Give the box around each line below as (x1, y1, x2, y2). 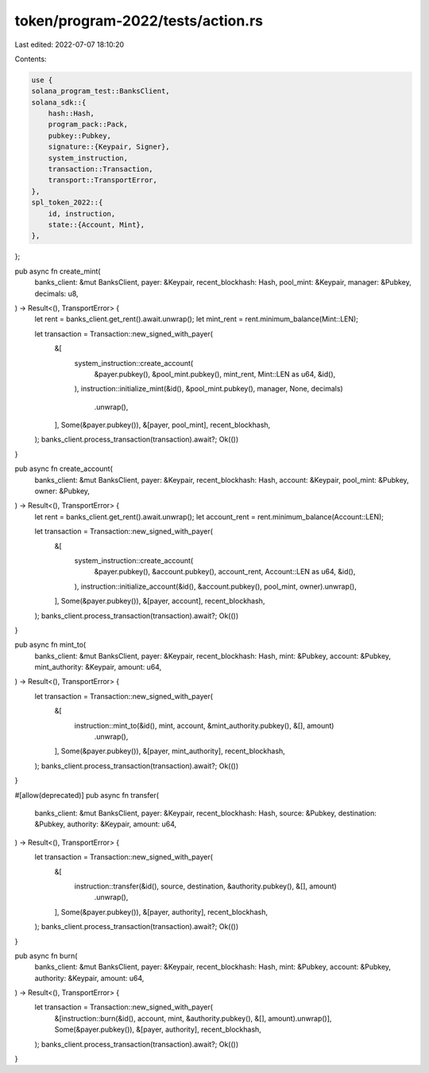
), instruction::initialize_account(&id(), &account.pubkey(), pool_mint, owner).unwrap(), (74, 581, 357, 591)
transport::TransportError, (48, 176, 158, 185)
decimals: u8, (34, 289, 79, 298)
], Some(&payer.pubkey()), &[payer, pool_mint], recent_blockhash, (54, 420, 271, 430)
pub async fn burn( (14, 951, 78, 960)
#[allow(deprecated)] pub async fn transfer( (14, 790, 159, 799)
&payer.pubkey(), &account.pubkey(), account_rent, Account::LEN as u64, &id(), (94, 567, 356, 577)
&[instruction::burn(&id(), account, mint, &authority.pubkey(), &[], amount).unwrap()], (54, 1013, 332, 1023)
